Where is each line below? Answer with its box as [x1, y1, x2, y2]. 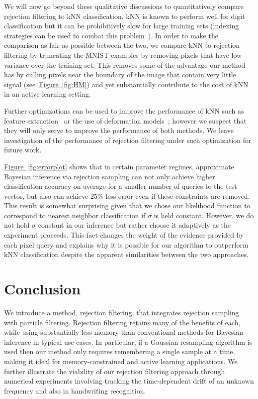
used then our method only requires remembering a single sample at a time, [4, 346, 235, 357]
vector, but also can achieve [4, 190, 88, 201]
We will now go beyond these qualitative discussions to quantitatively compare [4, 1, 244, 11]
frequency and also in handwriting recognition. [4, 385, 146, 396]
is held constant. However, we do [154, 210, 254, 220]
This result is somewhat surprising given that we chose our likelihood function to [4, 200, 251, 211]
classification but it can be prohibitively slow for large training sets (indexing [4, 20, 239, 31]
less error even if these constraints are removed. [105, 190, 250, 201]
